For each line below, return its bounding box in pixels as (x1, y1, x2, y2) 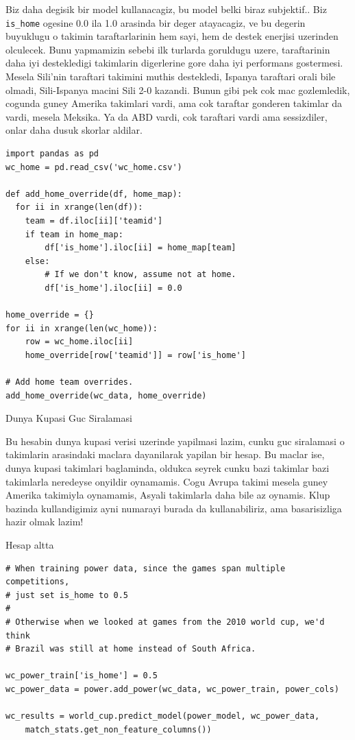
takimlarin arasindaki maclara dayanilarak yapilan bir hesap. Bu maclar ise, (5, 447, 325, 462)
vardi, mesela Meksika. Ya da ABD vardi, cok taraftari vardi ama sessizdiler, (5, 109, 328, 123)
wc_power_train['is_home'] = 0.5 (5, 671, 158, 681)
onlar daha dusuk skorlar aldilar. (5, 123, 143, 137)
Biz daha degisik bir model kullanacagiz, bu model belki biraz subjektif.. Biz (5, 2, 327, 16)
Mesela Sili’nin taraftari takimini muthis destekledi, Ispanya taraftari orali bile (5, 69, 336, 84)
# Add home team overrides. (5, 377, 134, 387)
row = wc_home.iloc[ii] (25, 337, 134, 347)
